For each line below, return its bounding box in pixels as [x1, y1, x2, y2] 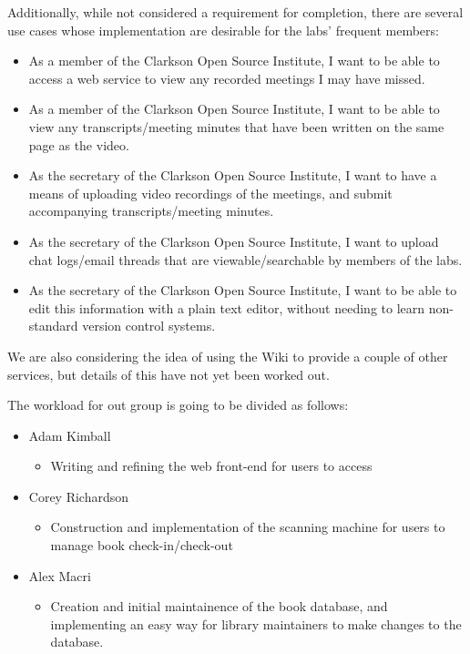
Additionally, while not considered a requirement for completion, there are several [7, 3, 464, 21]
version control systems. [82, 316, 216, 335]
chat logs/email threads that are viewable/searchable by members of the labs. [28, 250, 463, 269]
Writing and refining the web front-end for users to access [50, 456, 373, 475]
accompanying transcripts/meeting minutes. [28, 201, 274, 220]
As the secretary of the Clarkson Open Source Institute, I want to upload [28, 231, 439, 250]
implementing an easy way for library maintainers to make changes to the [50, 614, 462, 633]
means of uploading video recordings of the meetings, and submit [28, 183, 393, 202]
